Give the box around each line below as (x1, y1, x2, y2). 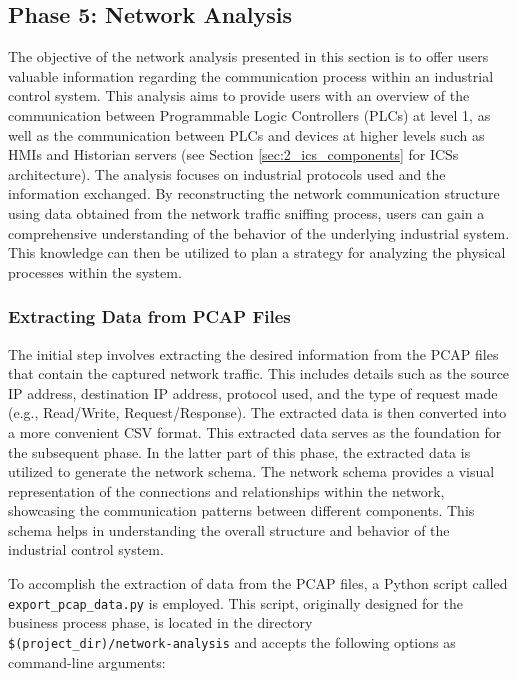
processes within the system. (8, 261, 182, 282)
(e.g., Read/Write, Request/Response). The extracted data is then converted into (8, 402, 507, 423)
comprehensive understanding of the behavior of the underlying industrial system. (8, 222, 510, 243)
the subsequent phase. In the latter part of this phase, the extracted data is (8, 441, 471, 462)
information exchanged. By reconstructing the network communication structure (8, 183, 500, 204)
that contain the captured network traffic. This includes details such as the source (8, 363, 510, 384)
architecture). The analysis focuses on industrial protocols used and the (8, 163, 446, 184)
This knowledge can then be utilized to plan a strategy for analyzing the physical (8, 242, 506, 263)
